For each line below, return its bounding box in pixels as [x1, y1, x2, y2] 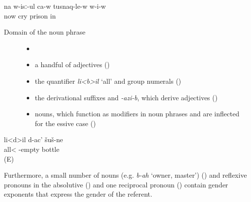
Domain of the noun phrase [4, 27, 86, 37]
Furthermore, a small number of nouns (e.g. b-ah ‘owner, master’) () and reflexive [4, 170, 247, 180]
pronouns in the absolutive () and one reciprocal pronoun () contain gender [4, 179, 228, 189]
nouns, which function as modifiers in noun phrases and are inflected [35, 109, 239, 119]
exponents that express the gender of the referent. [4, 189, 152, 199]
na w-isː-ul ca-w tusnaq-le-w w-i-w [4, 1, 106, 11]
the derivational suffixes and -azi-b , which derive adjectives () [35, 92, 218, 102]
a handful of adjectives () [35, 59, 110, 70]
